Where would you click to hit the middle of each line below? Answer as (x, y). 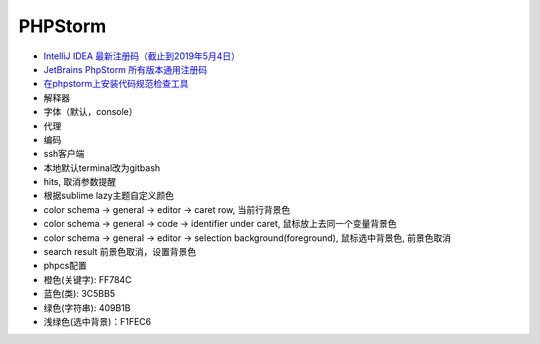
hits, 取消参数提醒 (80, 182)
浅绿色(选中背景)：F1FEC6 (97, 321)
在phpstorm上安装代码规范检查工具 (116, 84)
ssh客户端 (64, 154)
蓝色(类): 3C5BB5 (79, 294)
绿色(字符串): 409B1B (87, 307)
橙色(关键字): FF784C (87, 279)
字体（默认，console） (91, 112)
